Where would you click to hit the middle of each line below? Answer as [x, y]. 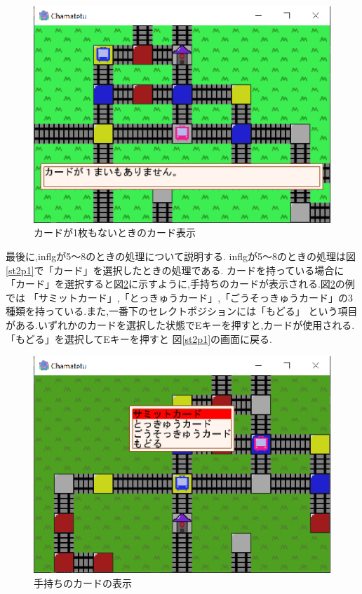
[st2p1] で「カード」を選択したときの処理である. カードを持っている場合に [175, 270]
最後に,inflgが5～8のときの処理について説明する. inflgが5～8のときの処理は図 [181, 256]
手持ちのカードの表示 [83, 582]
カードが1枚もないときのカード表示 [115, 232]
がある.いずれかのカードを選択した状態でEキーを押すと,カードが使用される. [180, 325]
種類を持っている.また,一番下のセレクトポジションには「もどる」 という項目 [182, 311]
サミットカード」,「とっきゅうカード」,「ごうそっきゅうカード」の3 [196, 297]
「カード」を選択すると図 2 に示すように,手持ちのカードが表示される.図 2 [170, 284]
